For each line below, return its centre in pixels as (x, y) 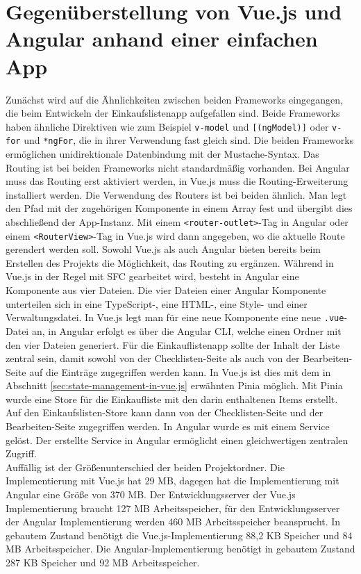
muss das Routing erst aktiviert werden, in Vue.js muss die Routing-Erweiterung (177, 181)
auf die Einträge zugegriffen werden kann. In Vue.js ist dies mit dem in (180, 371)
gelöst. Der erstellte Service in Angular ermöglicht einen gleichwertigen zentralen (177, 440)
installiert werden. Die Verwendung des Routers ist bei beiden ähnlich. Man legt (176, 194)
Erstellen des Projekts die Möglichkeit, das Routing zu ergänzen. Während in (170, 262)
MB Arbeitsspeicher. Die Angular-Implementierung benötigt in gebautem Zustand (180, 549)
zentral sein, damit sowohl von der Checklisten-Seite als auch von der (153, 358)
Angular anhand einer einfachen (162, 39)
